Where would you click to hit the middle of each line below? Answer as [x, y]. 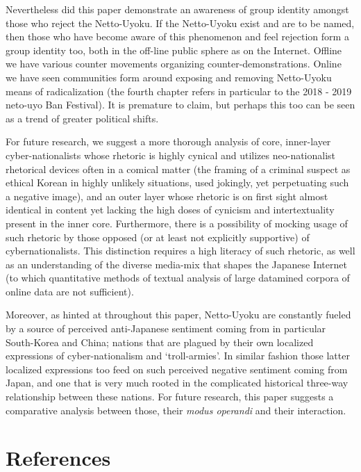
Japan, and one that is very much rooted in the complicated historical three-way [177, 383]
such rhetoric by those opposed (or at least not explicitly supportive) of [158, 237]
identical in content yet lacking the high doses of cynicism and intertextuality [170, 210]
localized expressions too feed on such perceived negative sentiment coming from [177, 369]
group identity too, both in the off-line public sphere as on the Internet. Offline [174, 50]
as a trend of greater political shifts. [82, 118]
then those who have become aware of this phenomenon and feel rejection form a [177, 36]
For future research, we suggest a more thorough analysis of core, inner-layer [168, 141]
